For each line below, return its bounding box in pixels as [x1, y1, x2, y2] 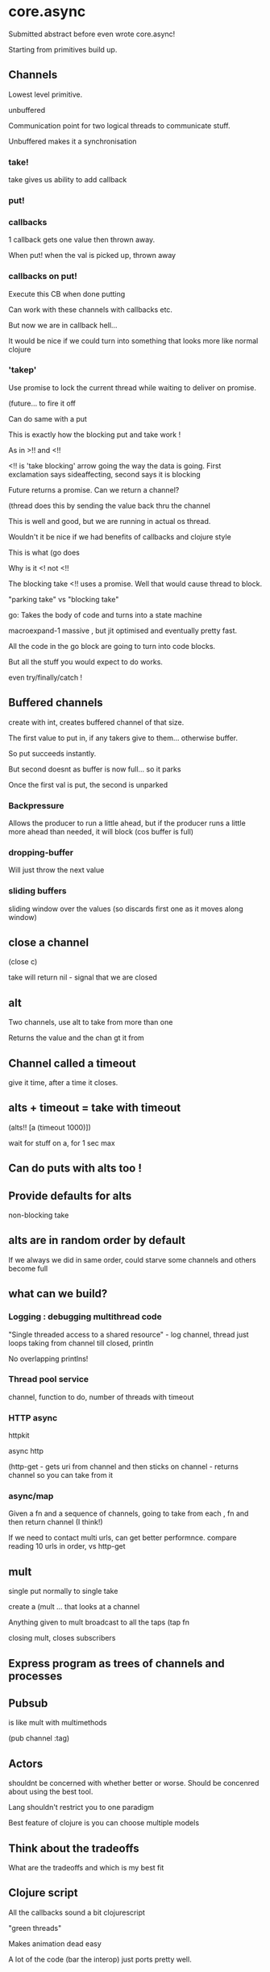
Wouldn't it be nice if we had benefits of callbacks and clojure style [8, 531, 231, 542]
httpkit [8, 1430, 30, 1441]
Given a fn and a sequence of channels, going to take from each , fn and [8, 1508, 249, 1518]
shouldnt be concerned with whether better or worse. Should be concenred [8, 1779, 260, 1788]
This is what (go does [8, 547, 81, 557]
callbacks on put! [8, 271, 78, 282]
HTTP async [8, 1412, 58, 1423]
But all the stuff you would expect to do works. [8, 656, 164, 667]
